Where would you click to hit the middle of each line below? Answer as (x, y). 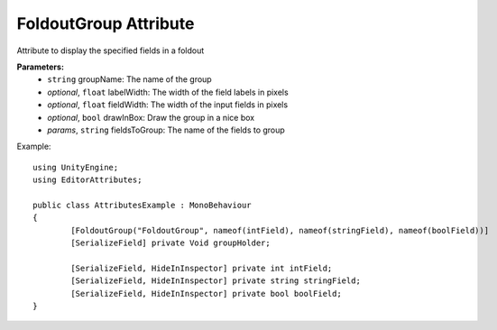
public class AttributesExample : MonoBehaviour (142, 205)
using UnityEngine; (76, 167)
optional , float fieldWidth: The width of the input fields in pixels (168, 105)
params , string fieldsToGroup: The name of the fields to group (166, 130)
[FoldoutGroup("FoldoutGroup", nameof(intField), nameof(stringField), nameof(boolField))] (280, 230)
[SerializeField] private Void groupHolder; (170, 243)
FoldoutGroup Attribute (106, 23)
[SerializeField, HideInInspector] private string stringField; (216, 281)
